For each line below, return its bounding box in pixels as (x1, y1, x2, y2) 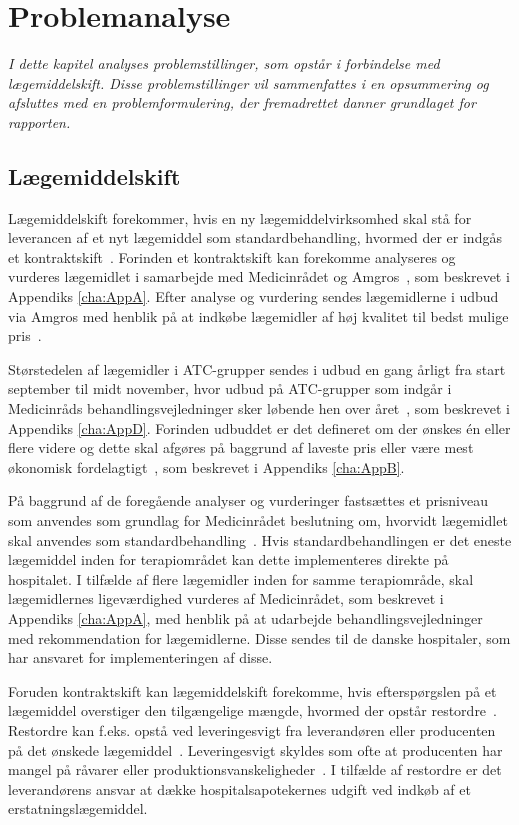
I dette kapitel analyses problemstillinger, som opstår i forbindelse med (8, 53, 440, 74)
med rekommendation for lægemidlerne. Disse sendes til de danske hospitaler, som (8, 627, 511, 648)
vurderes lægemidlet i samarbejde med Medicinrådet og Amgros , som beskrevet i (8, 266, 510, 287)
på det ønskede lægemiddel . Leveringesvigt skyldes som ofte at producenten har (8, 739, 503, 760)
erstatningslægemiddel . (8, 798, 148, 819)
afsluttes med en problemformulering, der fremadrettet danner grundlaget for (8, 92, 476, 113)
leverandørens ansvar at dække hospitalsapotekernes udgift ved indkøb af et (8, 778, 471, 799)
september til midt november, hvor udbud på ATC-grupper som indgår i (8, 378, 452, 399)
